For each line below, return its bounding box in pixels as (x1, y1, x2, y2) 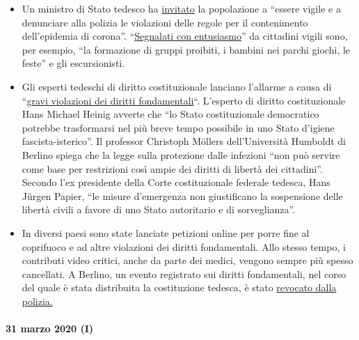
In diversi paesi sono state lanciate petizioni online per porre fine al (22, 225, 310, 240)
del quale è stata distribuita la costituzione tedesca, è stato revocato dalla (22, 280, 337, 295)
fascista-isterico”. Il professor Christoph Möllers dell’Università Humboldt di (22, 134, 346, 148)
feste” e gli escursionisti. (22, 56, 125, 70)
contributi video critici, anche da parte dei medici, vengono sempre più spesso (22, 253, 353, 268)
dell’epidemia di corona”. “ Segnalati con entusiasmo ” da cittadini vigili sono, (22, 29, 348, 43)
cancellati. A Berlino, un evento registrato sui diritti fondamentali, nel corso (22, 266, 346, 281)
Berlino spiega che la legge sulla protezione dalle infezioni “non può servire (22, 147, 340, 162)
